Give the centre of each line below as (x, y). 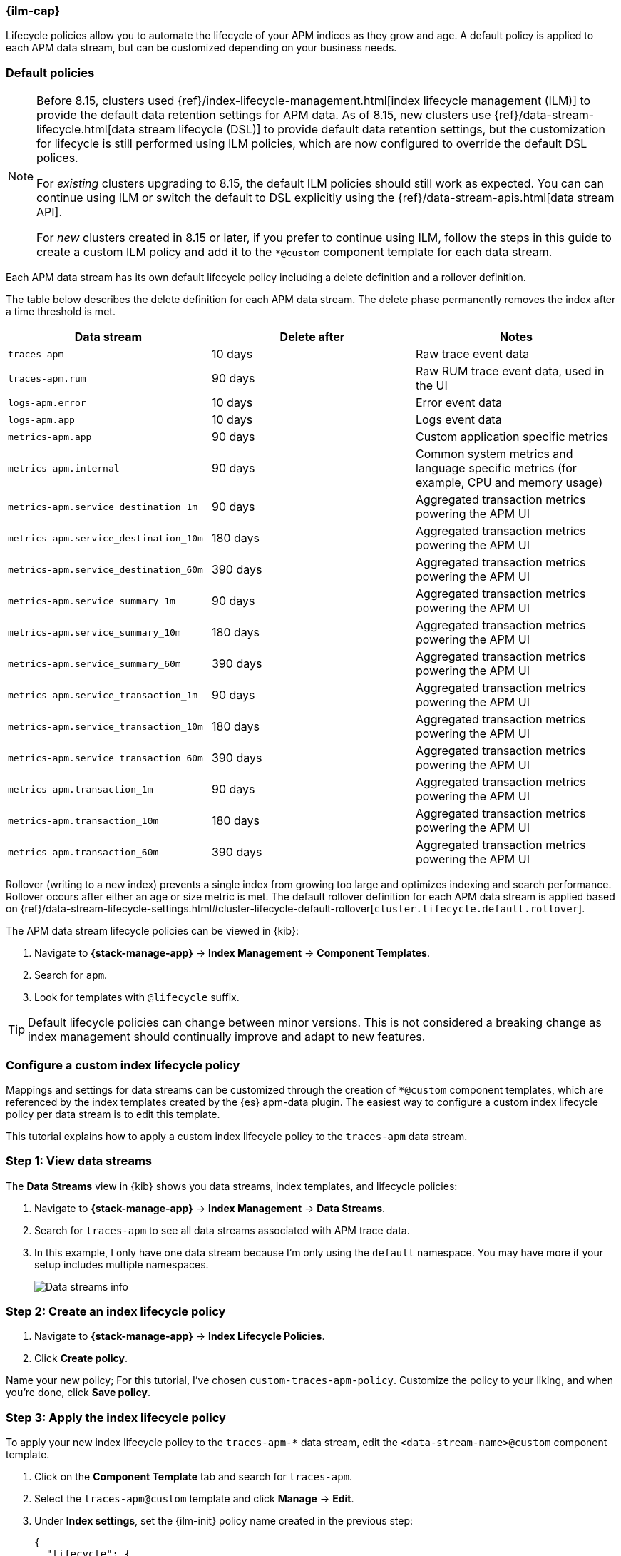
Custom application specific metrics (512, 437)
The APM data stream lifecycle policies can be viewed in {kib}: (152, 931)
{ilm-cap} (33, 11)
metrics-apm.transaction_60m (83, 852)
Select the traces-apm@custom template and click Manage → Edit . (194, 1499)
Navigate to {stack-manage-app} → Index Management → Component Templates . (232, 953)
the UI (431, 386)
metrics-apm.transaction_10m (83, 820)
